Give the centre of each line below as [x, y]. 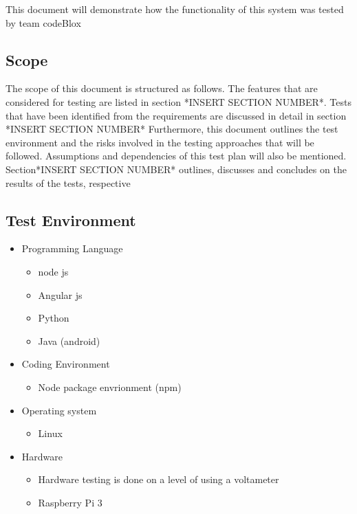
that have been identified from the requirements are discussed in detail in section [176, 115]
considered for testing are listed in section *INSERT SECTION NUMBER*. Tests [179, 101]
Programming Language [72, 248]
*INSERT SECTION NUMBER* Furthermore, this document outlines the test [172, 129]
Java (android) [69, 340]
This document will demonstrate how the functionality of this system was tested [175, 9]
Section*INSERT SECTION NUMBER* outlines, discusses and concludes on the [176, 169]
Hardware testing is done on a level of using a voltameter [159, 479]
